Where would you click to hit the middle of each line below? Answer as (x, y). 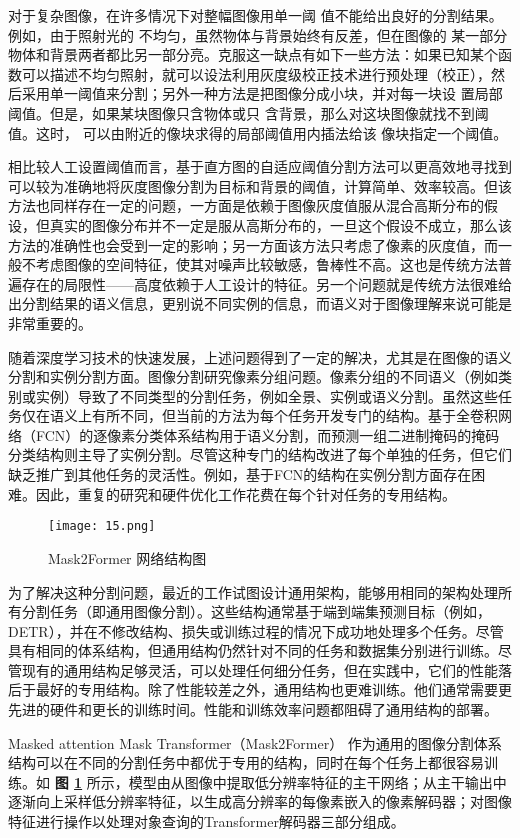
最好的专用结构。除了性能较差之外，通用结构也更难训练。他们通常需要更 (273, 689)
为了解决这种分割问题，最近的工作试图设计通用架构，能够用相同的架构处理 (253, 591)
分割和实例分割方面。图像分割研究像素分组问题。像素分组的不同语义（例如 (253, 376)
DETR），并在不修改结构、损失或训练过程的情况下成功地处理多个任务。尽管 (256, 630)
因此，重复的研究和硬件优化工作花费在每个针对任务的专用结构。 (245, 493)
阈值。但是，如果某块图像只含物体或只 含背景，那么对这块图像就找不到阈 (248, 112)
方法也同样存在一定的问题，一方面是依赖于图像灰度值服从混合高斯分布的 (246, 205)
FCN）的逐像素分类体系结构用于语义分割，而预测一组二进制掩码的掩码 (267, 434)
